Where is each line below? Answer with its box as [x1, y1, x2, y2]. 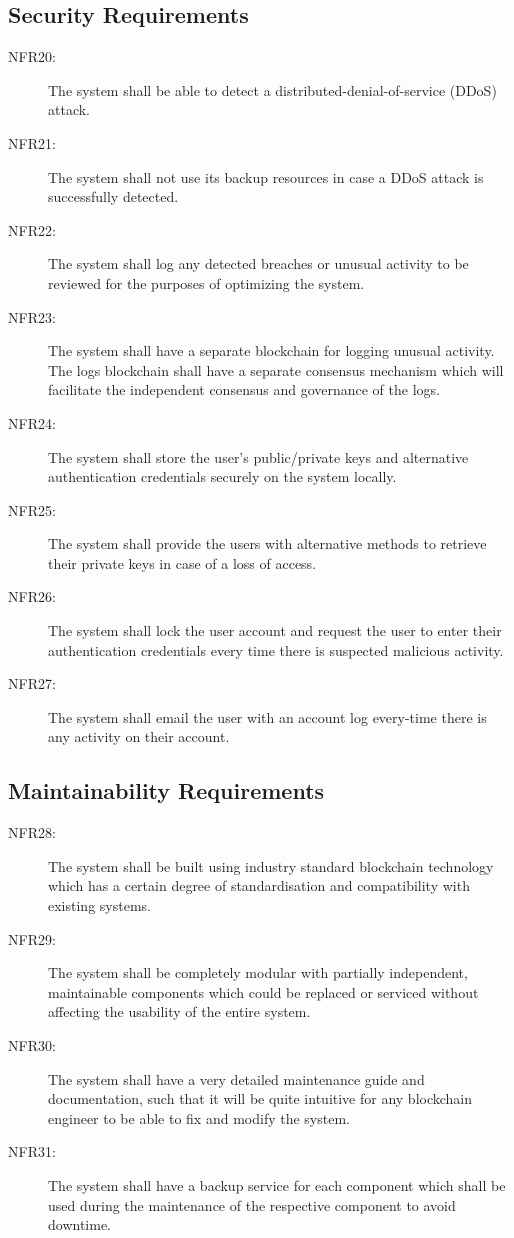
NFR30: [8, 1035, 56, 1055]
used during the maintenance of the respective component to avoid [48, 1194, 456, 1215]
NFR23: [8, 306, 56, 327]
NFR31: [8, 1141, 56, 1162]
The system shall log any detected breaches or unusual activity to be [48, 253, 469, 274]
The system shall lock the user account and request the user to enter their [48, 620, 502, 641]
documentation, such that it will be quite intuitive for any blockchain [48, 1088, 473, 1109]
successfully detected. [48, 186, 179, 207]
